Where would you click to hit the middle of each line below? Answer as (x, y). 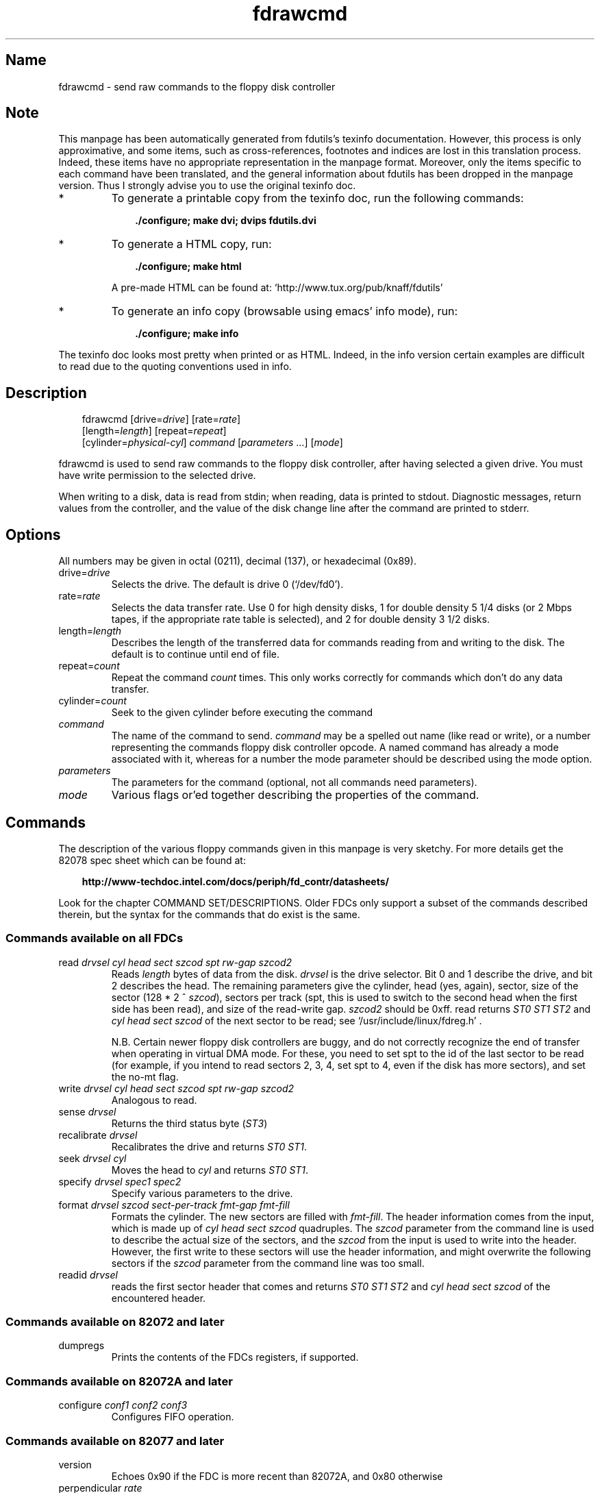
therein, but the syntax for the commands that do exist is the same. (209, 914)
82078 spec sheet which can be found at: (152, 860)
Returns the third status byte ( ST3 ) (189, 1123)
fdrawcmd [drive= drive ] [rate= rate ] (161, 419)
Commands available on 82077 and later (115, 1441)
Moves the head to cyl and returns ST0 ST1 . (210, 1170)
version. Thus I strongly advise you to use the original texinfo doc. (207, 186)
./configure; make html (188, 267)
